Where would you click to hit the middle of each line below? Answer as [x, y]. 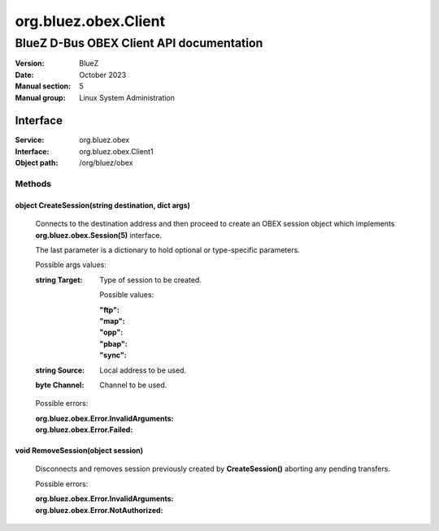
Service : [30, 140]
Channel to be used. [133, 385]
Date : [24, 75]
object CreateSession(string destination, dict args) [103, 205]
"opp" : [111, 332]
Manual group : [40, 97]
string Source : [60, 370]
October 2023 [103, 75]
